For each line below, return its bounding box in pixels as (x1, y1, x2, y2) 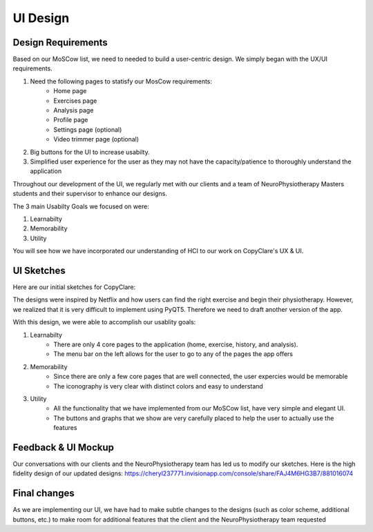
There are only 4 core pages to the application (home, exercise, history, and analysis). (53, 340, 298, 348)
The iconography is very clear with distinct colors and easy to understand (53, 382, 264, 390)
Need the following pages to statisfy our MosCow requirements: (30, 77, 213, 86)
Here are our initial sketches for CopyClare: (12, 283, 136, 291)
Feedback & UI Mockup (12, 442, 114, 453)
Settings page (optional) (53, 125, 122, 134)
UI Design (12, 10, 70, 26)
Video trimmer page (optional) (53, 135, 140, 144)
